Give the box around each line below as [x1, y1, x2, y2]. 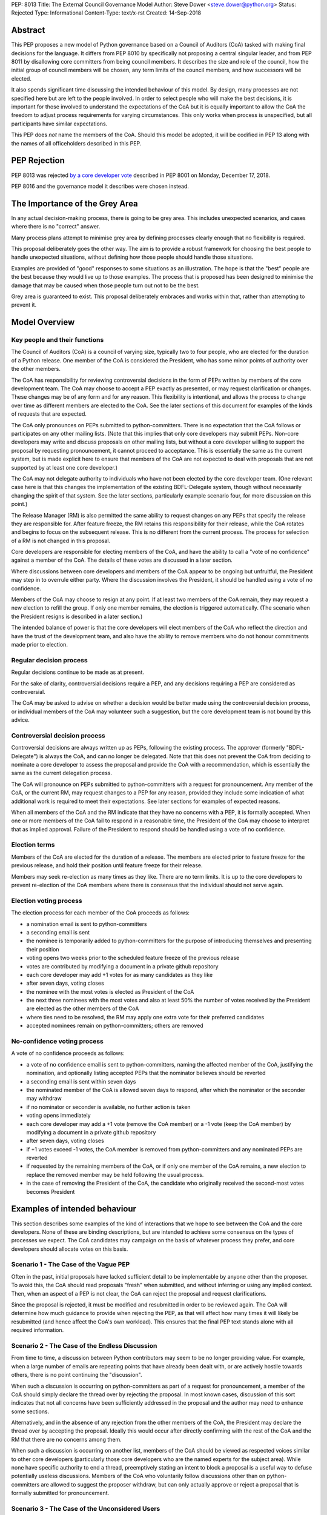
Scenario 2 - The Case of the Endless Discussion [11, 1341, 157, 1350]
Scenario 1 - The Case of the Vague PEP [11, 1260, 130, 1269]
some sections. [11, 1408, 50, 1415]
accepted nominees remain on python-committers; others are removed [26, 1022, 204, 1030]
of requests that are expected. [11, 410, 87, 418]
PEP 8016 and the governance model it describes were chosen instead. [11, 182, 189, 190]
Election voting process [11, 896, 82, 905]
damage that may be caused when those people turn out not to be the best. [11, 282, 200, 289]
